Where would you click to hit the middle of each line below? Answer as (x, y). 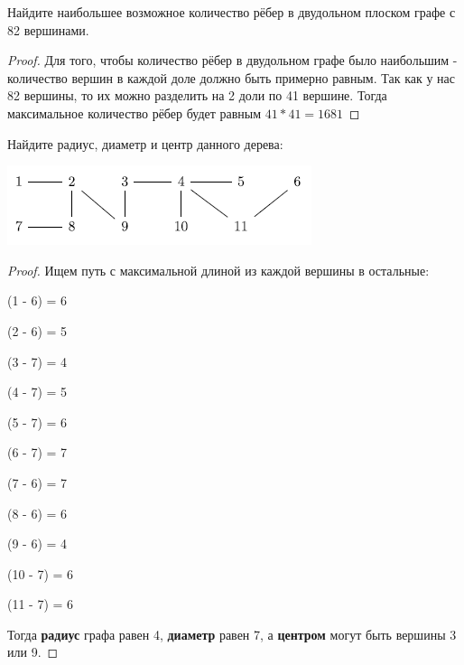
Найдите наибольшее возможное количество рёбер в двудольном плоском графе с (232, 12)
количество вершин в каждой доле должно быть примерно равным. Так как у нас (232, 77)
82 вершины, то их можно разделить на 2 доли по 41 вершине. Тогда (197, 95)
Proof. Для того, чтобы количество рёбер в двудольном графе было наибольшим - (232, 60)
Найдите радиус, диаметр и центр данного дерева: (145, 143)
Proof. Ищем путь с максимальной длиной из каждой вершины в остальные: (218, 270)
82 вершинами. (48, 29)
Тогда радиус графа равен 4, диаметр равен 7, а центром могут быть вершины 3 (232, 634)
